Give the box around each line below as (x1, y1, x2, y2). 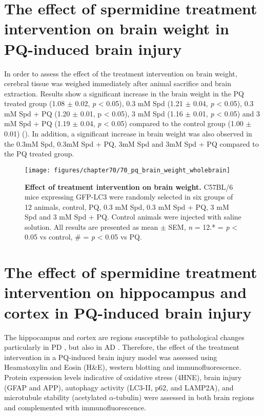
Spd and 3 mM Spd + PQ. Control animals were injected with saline (25, 211, 241, 222)
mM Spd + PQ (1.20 (4, 108, 70, 118)
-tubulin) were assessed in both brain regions (113, 392, 254, 403)
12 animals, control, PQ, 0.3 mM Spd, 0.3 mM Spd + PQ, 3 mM (25, 201, 229, 212)
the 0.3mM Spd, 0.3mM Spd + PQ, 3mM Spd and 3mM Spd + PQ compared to (4, 138, 259, 149)
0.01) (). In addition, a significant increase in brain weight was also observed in (4, 128, 252, 139)
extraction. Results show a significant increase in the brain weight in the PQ (4, 88, 244, 98)
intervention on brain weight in (4, 18, 229, 39)
